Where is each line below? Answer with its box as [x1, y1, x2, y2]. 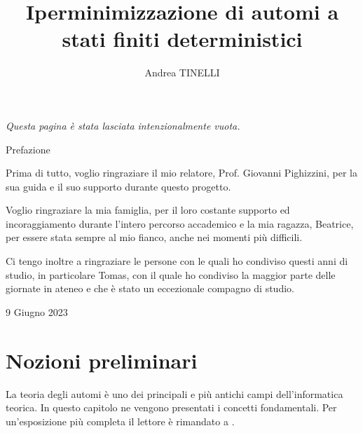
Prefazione [6, 142, 50, 156]
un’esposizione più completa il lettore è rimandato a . [6, 413, 235, 428]
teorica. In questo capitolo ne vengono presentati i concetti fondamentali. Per [6, 400, 337, 415]
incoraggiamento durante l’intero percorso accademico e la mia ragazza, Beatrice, [6, 216, 354, 231]
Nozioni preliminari [6, 345, 198, 374]
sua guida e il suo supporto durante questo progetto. [6, 179, 231, 193]
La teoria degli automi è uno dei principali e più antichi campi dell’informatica [6, 386, 343, 401]
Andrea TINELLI [144, 65, 220, 80]
